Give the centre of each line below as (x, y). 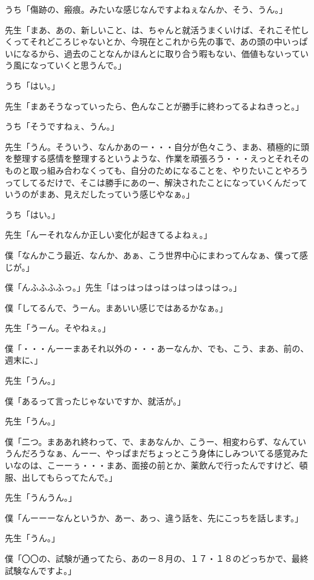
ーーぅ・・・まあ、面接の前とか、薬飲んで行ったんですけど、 (177, 465)
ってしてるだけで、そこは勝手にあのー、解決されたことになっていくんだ (148, 182)
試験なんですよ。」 (41, 570)
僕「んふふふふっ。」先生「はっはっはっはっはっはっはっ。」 (123, 287)
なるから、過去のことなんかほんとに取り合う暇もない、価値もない (152, 53)
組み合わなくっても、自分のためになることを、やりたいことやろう (178, 170)
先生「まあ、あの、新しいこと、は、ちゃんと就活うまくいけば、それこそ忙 (153, 29)
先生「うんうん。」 (41, 497)
